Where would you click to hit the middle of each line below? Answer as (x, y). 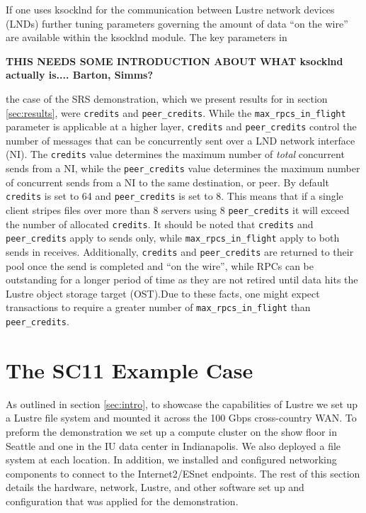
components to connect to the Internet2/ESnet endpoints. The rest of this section (183, 473)
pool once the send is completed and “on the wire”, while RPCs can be (160, 265)
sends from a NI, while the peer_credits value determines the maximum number (183, 168)
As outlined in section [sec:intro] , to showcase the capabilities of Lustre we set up (182, 404)
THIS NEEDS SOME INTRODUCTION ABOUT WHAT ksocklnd (175, 61)
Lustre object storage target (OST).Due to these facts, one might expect (163, 293)
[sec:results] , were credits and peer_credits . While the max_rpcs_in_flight (176, 112)
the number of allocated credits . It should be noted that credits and (160, 224)
